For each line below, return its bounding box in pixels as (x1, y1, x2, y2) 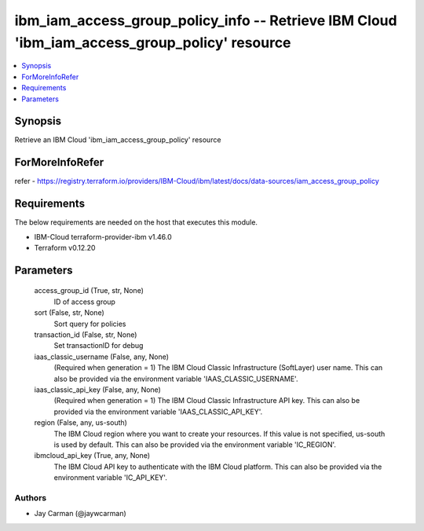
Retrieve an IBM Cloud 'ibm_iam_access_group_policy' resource (14, 135, 221, 145)
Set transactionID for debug (53, 341, 144, 350)
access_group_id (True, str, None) (34, 286, 144, 295)
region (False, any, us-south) (34, 418, 127, 427)
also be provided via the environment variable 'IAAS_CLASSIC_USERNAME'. (53, 374, 298, 383)
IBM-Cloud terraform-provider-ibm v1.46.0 (34, 232, 172, 241)
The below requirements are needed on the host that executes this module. (14, 218, 258, 227)
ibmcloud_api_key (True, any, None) (34, 451, 151, 460)
